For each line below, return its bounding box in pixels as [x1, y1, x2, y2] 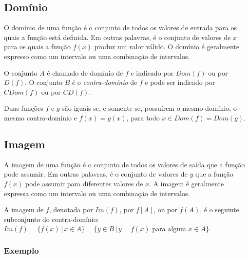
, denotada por [49, 204, 93, 215]
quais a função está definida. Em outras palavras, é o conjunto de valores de [4, 32, 231, 42]
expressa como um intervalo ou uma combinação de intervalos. [4, 188, 190, 198]
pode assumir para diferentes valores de [25, 178, 143, 188]
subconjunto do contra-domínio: [4, 214, 99, 224]
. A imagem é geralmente [149, 178, 224, 188]
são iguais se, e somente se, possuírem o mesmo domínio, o [62, 103, 237, 113]
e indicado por [131, 67, 173, 78]
